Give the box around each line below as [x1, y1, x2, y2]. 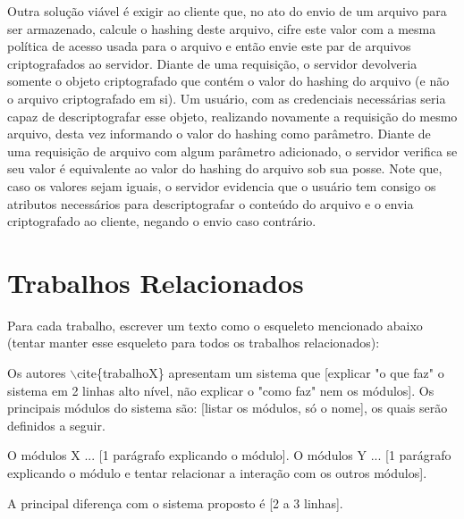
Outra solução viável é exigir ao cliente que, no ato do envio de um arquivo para [7, 2, 447, 20]
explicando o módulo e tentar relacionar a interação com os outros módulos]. [7, 464, 427, 481]
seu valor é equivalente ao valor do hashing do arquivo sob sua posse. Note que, [7, 159, 443, 178]
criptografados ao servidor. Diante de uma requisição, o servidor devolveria [7, 54, 418, 72]
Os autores [7, 364, 66, 382]
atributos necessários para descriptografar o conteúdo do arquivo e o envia [7, 194, 414, 213]
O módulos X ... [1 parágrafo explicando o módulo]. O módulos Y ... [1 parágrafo [7, 446, 451, 465]
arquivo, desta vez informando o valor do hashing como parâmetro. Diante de [7, 124, 431, 143]
